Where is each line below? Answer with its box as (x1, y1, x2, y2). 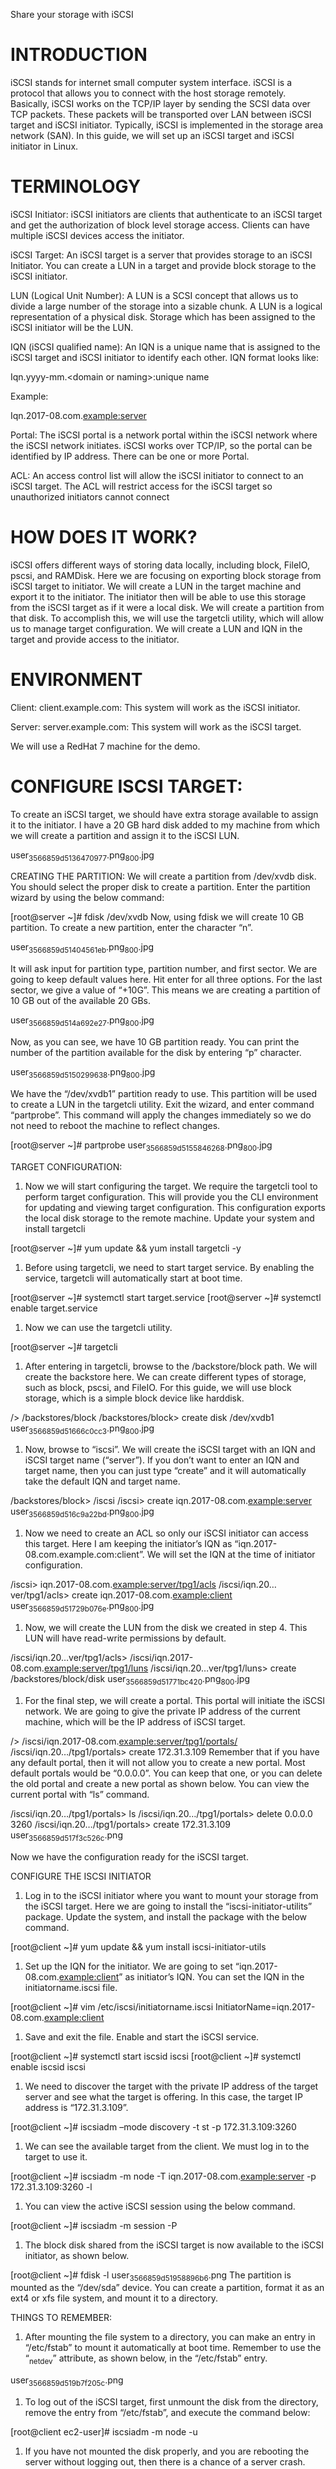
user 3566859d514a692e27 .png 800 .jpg (10, 1014, 155, 1029)
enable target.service (10, 1302, 98, 1314)
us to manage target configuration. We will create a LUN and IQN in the (10, 622, 303, 634)
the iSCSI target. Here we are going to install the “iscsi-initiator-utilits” (24, 1900, 313, 1912)
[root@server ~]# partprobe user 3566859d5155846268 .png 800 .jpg (10, 1139, 273, 1153)
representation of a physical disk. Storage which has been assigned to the (10, 310, 316, 323)
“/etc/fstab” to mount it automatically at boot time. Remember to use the (24, 2342, 322, 2354)
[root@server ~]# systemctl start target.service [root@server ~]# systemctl (10, 1291, 322, 1303)
